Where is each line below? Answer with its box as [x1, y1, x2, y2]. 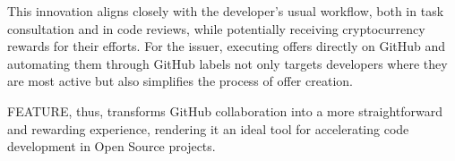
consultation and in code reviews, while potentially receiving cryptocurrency [7, 19, 425, 38]
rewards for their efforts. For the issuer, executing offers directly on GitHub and [7, 37, 446, 55]
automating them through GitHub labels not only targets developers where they [7, 54, 448, 72]
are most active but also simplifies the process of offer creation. [7, 72, 353, 90]
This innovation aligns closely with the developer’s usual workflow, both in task [7, 2, 444, 20]
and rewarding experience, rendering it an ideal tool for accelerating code [7, 119, 409, 138]
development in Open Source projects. [7, 137, 216, 156]
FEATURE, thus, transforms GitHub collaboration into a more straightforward [7, 101, 443, 120]
